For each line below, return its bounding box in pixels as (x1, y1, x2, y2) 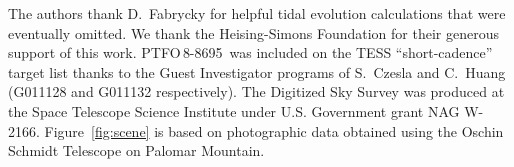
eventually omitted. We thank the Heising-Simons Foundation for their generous (8, 22, 499, 43)
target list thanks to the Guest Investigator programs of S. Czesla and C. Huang (8, 61, 506, 82)
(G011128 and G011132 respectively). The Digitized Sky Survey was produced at (8, 81, 505, 102)
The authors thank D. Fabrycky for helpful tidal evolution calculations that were (8, 3, 506, 23)
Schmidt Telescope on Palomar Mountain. (8, 140, 265, 161)
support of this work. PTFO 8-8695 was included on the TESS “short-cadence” (8, 42, 493, 63)
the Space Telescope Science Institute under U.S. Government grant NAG (8, 100, 460, 121)
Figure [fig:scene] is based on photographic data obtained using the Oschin (44, 120, 504, 141)
